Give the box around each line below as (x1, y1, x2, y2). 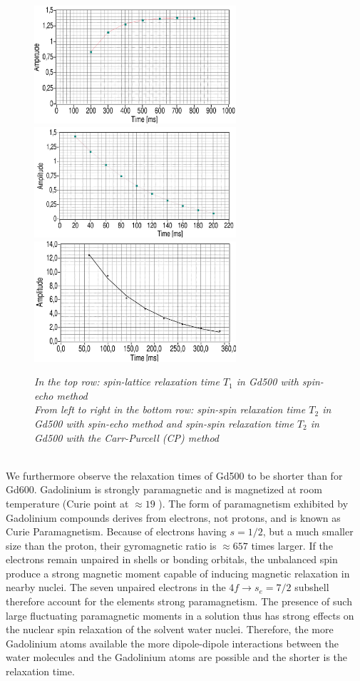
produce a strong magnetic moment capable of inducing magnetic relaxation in (6, 565, 350, 580)
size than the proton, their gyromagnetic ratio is (6, 538, 217, 553)
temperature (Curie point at (6, 495, 129, 510)
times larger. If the (251, 538, 333, 553)
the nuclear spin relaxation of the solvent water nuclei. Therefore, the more (6, 622, 334, 637)
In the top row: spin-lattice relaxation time (34, 374, 220, 389)
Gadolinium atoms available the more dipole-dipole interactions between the (6, 635, 339, 650)
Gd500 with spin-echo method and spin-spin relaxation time (34, 415, 294, 430)
